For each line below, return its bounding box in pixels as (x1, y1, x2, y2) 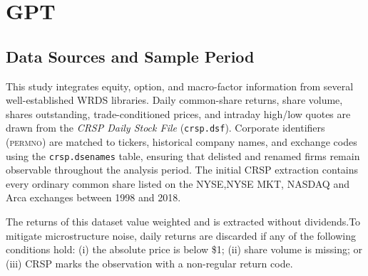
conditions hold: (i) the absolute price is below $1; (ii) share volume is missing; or (6, 242, 362, 257)
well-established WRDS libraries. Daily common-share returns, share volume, (6, 92, 343, 107)
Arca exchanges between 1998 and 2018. (6, 190, 181, 205)
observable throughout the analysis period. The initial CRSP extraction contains (6, 162, 359, 177)
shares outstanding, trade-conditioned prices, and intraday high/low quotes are (6, 106, 351, 121)
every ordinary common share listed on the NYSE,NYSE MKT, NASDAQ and (6, 176, 349, 191)
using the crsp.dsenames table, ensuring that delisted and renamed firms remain (6, 148, 360, 163)
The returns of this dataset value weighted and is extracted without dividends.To (6, 214, 361, 229)
